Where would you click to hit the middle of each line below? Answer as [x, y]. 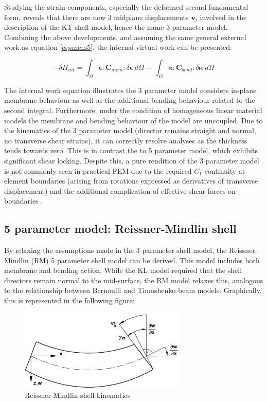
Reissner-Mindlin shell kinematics [78, 395]
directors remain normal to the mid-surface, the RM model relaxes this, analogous [134, 280]
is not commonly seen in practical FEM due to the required [98, 170]
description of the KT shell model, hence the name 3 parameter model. [116, 27]
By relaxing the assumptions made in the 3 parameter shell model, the [115, 250]
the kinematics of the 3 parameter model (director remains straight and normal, [130, 130]
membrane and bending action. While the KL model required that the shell [123, 270]
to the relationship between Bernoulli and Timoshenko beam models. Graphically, [133, 290]
